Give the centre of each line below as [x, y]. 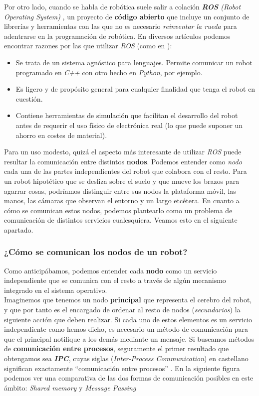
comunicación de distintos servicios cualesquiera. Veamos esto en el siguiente [121, 220]
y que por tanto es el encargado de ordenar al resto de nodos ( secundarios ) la [122, 310]
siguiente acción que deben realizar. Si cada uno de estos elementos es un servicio [128, 319]
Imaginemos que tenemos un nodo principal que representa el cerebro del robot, [128, 300]
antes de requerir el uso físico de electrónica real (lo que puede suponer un [129, 125]
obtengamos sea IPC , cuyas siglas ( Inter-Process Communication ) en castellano [126, 358]
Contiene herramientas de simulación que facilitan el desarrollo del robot [127, 115]
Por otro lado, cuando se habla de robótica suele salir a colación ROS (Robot [123, 6]
